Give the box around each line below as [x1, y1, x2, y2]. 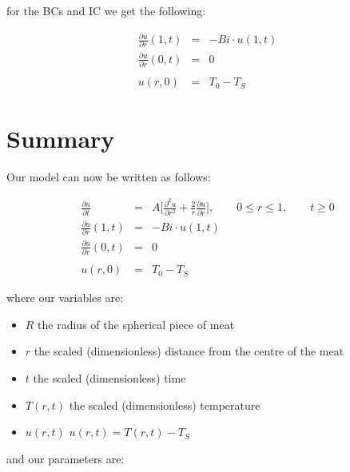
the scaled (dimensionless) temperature [69, 396, 261, 413]
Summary [6, 121, 115, 154]
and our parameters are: [6, 450, 125, 466]
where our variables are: [6, 289, 124, 306]
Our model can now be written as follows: [6, 168, 211, 184]
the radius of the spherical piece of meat [38, 315, 235, 332]
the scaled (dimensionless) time [33, 370, 186, 387]
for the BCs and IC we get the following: [6, 2, 206, 18]
